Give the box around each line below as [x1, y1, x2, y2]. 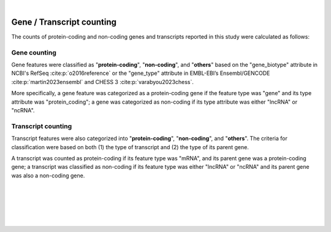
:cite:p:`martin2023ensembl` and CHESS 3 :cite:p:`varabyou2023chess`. [11, 78, 194, 85]
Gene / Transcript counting [11, 17, 116, 27]
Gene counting [11, 48, 56, 56]
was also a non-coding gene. [11, 172, 85, 179]
